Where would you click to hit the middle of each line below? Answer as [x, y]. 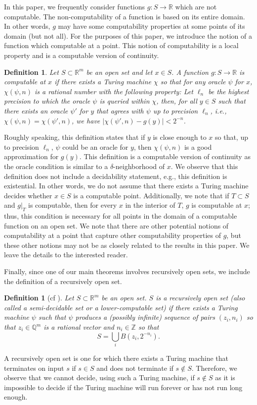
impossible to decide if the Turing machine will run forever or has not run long [123, 387]
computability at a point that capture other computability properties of [112, 235]
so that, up [232, 137]
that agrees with [120, 110]
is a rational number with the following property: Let [114, 91]
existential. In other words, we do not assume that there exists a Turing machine [126, 186]
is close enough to [180, 137]
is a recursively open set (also [200, 298]
